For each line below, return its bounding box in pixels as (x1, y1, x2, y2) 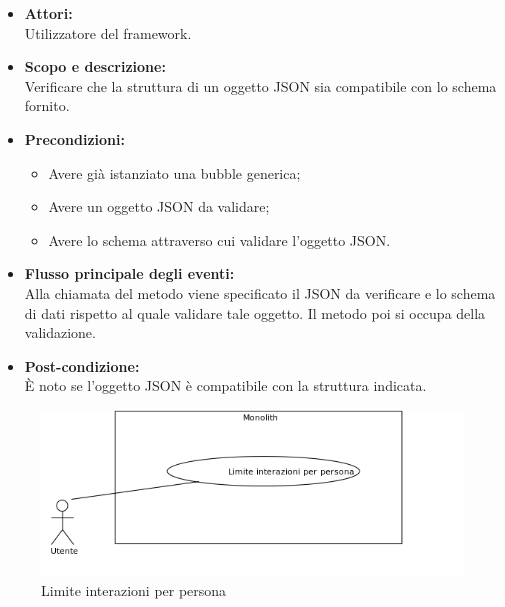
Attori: (24, 3, 73, 23)
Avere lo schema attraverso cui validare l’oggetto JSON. (48, 229, 391, 250)
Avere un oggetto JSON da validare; (48, 196, 270, 217)
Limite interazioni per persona (41, 579, 227, 600)
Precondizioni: (24, 128, 125, 149)
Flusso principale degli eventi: (24, 263, 235, 284)
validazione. (24, 322, 96, 343)
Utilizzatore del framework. (24, 22, 192, 43)
